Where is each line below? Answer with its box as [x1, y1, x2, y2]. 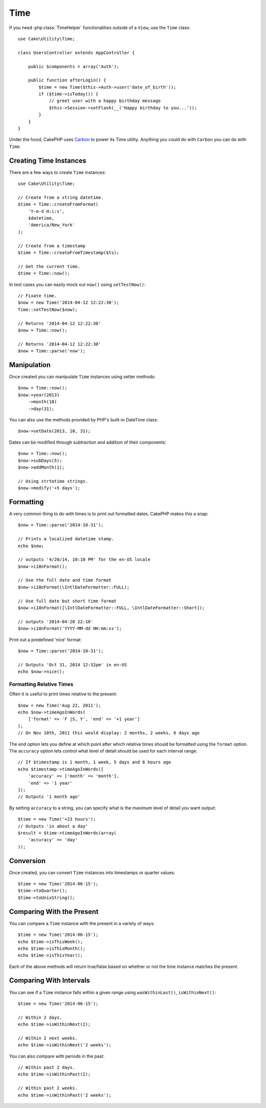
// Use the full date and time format [18, 577, 112, 583]
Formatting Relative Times [9, 681, 73, 688]
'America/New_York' [28, 222, 75, 228]
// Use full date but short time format [18, 598, 117, 604]
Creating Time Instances [9, 156, 86, 165]
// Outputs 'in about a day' [18, 823, 88, 829]
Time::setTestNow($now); [18, 307, 78, 312]
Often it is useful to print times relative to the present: [9, 691, 118, 697]
